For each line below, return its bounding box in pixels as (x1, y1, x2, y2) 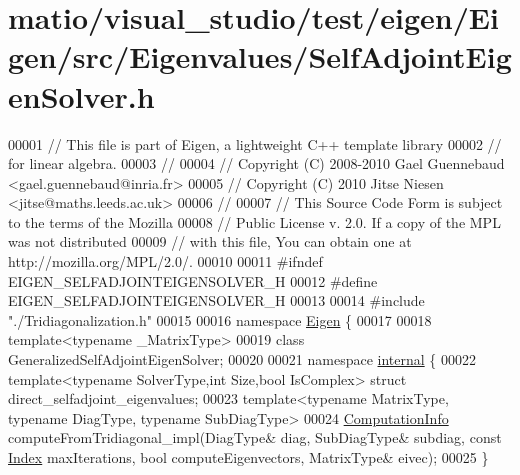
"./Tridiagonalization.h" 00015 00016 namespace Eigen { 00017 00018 (8, 309, 432, 330)
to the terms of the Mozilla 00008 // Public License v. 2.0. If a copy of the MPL (8, 211, 501, 232)
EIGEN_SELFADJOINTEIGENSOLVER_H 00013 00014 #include (8, 290, 425, 311)
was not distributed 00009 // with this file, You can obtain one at (8, 231, 412, 252)
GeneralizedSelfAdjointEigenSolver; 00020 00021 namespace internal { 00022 (8, 349, 476, 370)
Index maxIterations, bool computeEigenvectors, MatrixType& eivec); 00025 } (8, 447, 489, 467)
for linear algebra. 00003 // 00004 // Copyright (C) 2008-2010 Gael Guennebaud (8, 153, 505, 174)
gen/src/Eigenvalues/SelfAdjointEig (8, 36, 512, 77)
